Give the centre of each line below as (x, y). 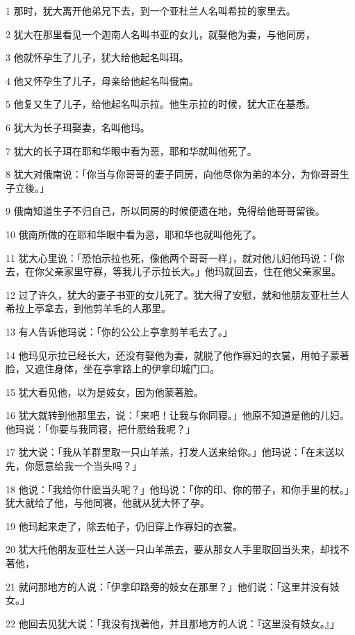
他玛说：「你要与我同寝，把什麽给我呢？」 (100, 428)
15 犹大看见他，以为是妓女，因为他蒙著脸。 (105, 391)
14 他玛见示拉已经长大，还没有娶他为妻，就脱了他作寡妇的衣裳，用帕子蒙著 (177, 355)
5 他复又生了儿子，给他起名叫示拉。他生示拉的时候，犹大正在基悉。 (160, 104)
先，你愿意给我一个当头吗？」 (74, 466)
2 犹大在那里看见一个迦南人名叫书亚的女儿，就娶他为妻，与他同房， (160, 34)
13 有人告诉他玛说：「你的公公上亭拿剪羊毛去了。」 (119, 331)
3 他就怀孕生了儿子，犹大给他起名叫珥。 (97, 57)
